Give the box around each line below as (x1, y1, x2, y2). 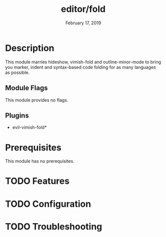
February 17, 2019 (65, 20, 102, 26)
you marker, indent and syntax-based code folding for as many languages (5, 64, 156, 70)
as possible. (5, 69, 30, 75)
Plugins (5, 111, 29, 119)
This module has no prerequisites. (5, 158, 75, 164)
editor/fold (61, 3, 106, 15)
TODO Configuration (5, 198, 91, 209)
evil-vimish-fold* (12, 124, 47, 130)
